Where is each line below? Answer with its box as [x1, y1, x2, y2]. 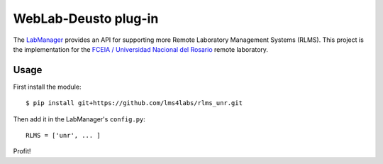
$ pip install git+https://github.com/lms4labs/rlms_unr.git [26, 99, 243, 107]
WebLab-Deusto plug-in [13, 11, 159, 26]
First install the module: [13, 82, 82, 91]
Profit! [13, 147, 31, 155]
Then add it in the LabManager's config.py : [13, 114, 145, 124]
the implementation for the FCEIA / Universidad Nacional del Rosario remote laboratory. [13, 45, 269, 53]
